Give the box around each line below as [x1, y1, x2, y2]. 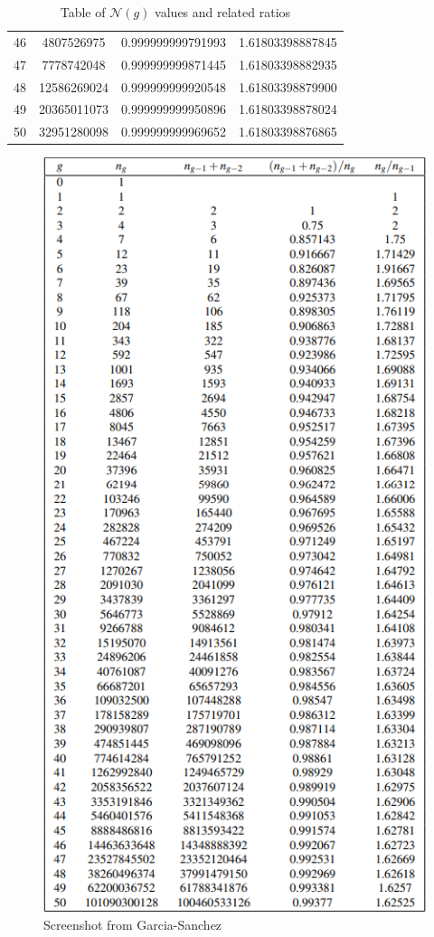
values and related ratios [155, 3, 291, 21]
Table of [60, 3, 106, 21]
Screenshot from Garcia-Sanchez [43, 915, 222, 934]
